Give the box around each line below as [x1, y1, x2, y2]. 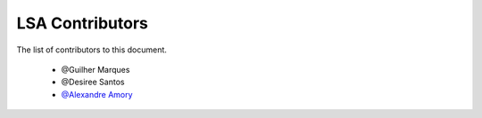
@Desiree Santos [61, 76, 125, 88]
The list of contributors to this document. [16, 44, 167, 55]
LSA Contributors [16, 13, 149, 33]
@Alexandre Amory [61, 89, 133, 99]
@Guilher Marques [61, 64, 130, 75]
